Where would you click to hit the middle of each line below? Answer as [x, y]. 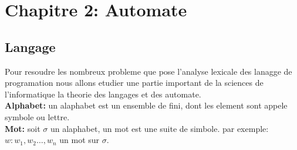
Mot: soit [23, 128]
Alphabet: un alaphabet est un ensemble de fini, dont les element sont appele [146, 105]
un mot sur [80, 140]
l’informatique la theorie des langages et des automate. [103, 94]
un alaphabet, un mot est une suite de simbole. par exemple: [159, 128]
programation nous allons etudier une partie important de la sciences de [134, 83]
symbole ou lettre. [37, 116]
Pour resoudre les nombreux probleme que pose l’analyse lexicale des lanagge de [148, 71]
